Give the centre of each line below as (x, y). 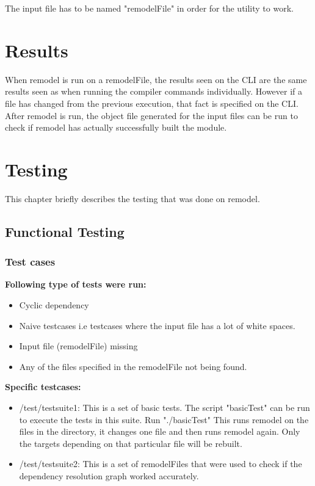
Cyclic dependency (54, 305)
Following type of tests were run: (76, 284)
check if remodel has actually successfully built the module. (116, 127)
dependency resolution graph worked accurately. (109, 475)
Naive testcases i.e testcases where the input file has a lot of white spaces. (157, 325)
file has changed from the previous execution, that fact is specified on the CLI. (152, 103)
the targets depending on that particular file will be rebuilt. (131, 443)
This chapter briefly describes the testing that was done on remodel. (132, 198)
